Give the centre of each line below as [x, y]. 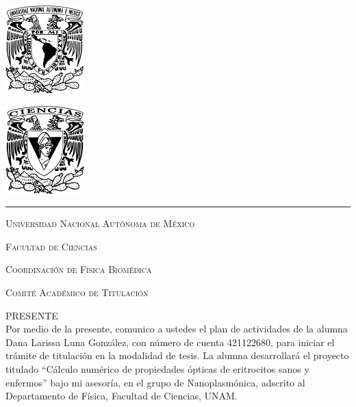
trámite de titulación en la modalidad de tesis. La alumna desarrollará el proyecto [177, 355]
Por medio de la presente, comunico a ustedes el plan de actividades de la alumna [177, 329]
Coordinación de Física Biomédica [79, 269]
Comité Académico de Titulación [77, 292]
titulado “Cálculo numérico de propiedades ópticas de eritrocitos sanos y [157, 368]
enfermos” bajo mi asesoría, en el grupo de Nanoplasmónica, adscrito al [155, 382]
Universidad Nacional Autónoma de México [100, 223]
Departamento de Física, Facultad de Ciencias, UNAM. [122, 396]
